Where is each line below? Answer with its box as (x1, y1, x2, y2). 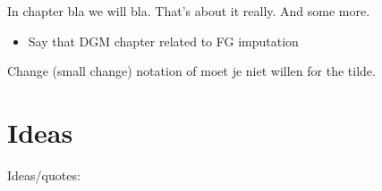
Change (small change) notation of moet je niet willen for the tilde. (7, 62, 376, 80)
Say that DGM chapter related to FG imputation (28, 31, 299, 50)
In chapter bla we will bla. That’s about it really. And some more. (7, 2, 370, 20)
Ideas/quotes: (7, 165, 81, 184)
